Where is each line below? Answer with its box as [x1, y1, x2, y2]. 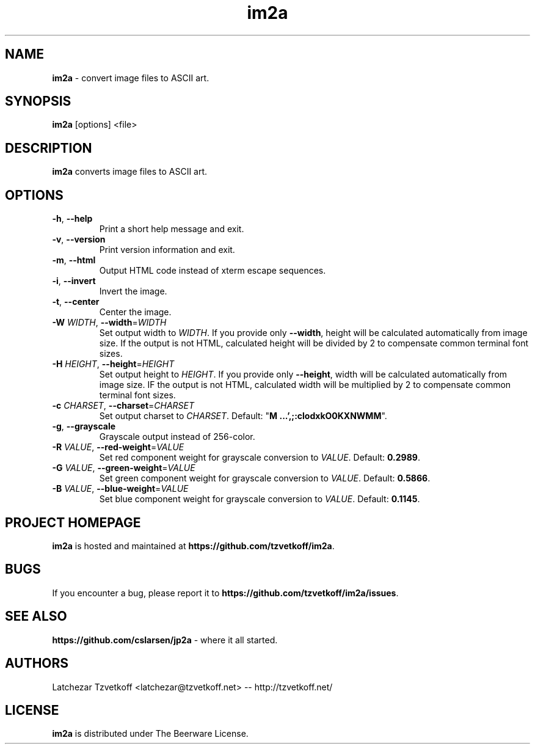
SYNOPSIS [5, 93, 71, 109]
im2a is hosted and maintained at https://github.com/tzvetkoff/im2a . [52, 540, 335, 551]
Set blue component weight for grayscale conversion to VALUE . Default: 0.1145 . [99, 494, 420, 505]
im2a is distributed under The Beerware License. [52, 728, 249, 739]
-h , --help [52, 213, 93, 224]
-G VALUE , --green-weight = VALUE [52, 462, 195, 473]
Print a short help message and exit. [99, 224, 244, 235]
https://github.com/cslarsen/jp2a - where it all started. [52, 634, 278, 645]
